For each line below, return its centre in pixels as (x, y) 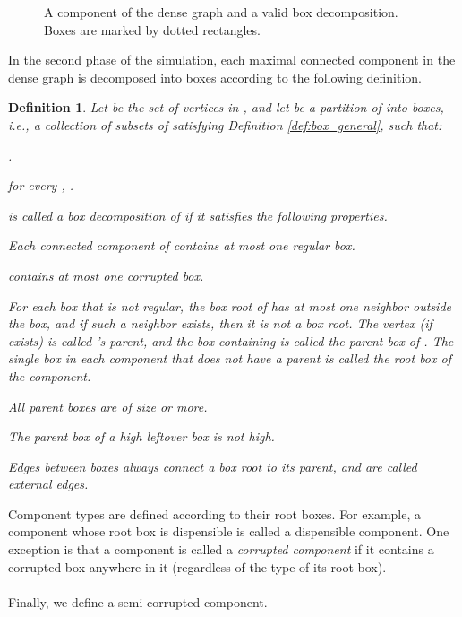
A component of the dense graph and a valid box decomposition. (221, 12)
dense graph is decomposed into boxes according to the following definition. (215, 77)
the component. (50, 375)
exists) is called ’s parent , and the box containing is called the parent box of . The (231, 340)
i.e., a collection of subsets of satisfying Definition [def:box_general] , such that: (225, 124)
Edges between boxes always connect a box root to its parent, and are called (213, 466)
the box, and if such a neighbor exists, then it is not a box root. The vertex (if (220, 323)
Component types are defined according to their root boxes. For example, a (214, 513)
